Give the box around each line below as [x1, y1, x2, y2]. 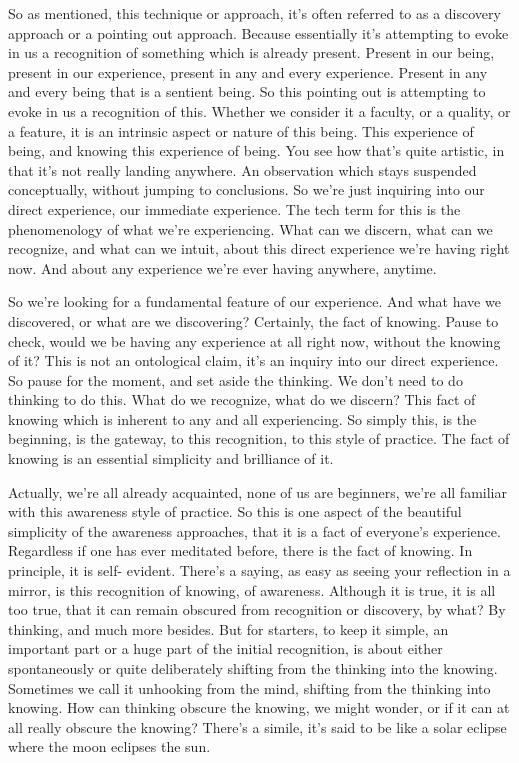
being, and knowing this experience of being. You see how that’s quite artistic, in [8, 140, 505, 161]
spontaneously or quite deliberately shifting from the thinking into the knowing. [8, 658, 498, 678]
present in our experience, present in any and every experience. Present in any [8, 61, 488, 82]
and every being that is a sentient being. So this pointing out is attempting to [8, 81, 486, 102]
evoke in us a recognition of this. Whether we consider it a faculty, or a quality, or [8, 100, 511, 121]
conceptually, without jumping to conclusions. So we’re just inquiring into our [8, 179, 485, 200]
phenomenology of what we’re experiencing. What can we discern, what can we [8, 218, 493, 239]
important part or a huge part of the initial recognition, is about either [8, 638, 443, 659]
